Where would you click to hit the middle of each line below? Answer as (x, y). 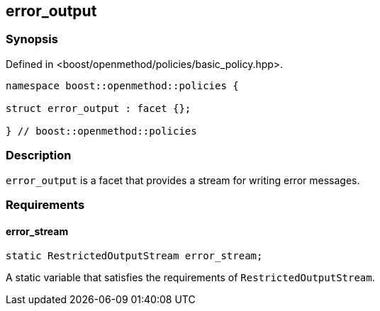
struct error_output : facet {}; (99, 108)
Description (39, 155)
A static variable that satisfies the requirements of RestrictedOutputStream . (190, 278)
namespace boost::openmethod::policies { (122, 85)
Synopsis (32, 39)
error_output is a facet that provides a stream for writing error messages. (183, 180)
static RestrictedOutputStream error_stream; (134, 256)
